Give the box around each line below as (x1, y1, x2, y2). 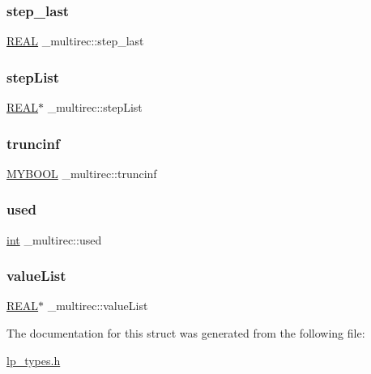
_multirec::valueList (47, 297, 148, 314)
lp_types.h (6, 351, 61, 368)
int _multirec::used (6, 231, 102, 248)
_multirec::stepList (47, 99, 143, 116)
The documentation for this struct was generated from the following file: (6, 325, 365, 342)
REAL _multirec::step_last (6, 32, 144, 49)
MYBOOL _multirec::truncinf (6, 164, 157, 181)
